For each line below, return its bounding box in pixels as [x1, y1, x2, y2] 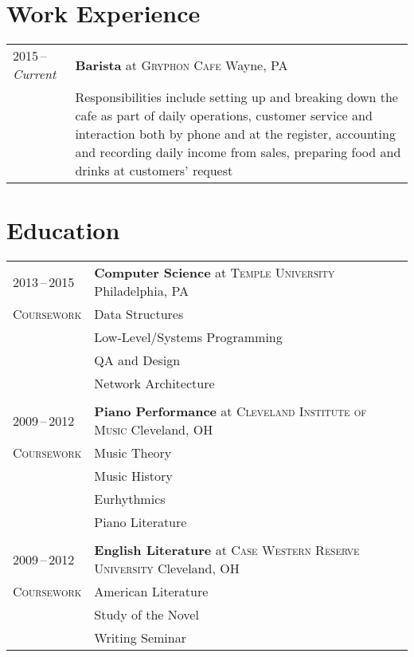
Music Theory [94, 443, 172, 462]
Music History [94, 466, 173, 486]
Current [13, 65, 57, 84]
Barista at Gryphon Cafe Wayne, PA [75, 55, 288, 74]
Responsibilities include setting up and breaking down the [75, 88, 398, 107]
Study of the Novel [94, 605, 199, 624]
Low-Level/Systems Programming [94, 328, 283, 347]
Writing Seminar [94, 628, 186, 647]
